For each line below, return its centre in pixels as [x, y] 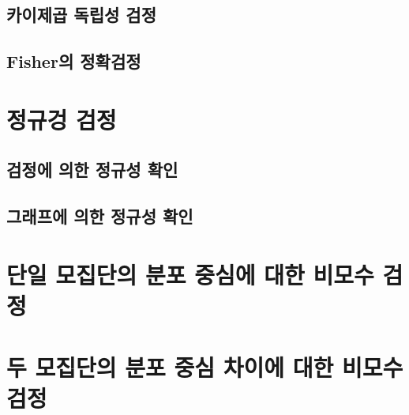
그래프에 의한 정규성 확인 [100, 216]
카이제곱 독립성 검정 [81, 15]
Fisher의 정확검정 [74, 61]
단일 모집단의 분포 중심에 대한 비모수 [190, 274]
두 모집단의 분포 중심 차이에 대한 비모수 [205, 367]
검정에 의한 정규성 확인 [92, 170]
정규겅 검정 [62, 119]
